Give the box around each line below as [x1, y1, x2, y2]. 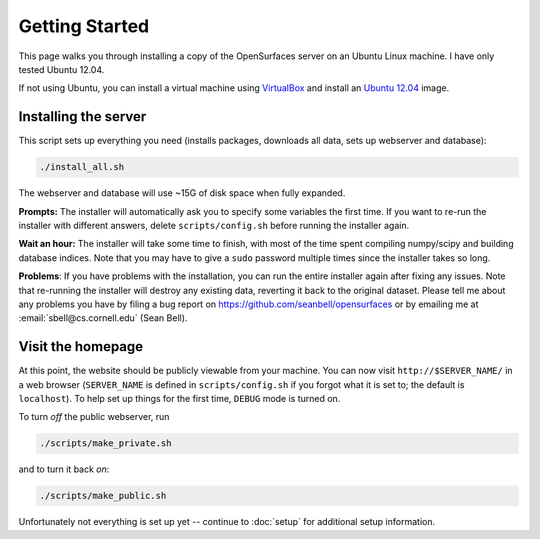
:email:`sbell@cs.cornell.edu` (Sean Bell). [18, 312, 188, 324]
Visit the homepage [18, 338, 144, 355]
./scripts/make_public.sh [39, 490, 167, 502]
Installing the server [18, 108, 147, 125]
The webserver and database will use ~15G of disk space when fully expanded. [18, 187, 346, 199]
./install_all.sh [39, 161, 125, 173]
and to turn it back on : [18, 463, 110, 475]
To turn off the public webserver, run [18, 411, 170, 423]
